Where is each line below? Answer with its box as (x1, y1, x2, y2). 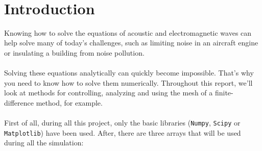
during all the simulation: (4, 137, 84, 148)
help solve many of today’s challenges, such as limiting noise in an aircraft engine (4, 37, 258, 48)
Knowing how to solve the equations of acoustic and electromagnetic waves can (4, 27, 252, 38)
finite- (215, 87, 233, 98)
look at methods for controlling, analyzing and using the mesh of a (4, 87, 213, 98)
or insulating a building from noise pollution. (4, 47, 145, 58)
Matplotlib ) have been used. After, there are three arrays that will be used (4, 127, 241, 138)
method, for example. (36, 97, 103, 108)
